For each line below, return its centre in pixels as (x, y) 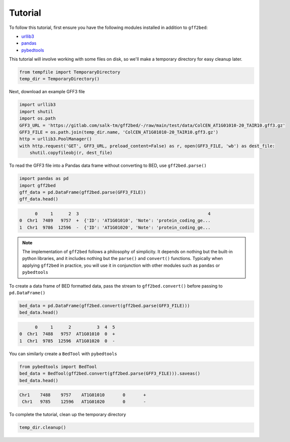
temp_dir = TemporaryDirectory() (60, 79)
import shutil (36, 111)
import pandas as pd (44, 179)
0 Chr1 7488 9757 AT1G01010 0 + (67, 334)
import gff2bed (37, 185)
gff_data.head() (39, 199)
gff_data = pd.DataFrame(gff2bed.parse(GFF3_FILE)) (83, 192)
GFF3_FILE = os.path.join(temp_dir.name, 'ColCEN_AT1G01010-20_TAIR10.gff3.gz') (119, 132)
